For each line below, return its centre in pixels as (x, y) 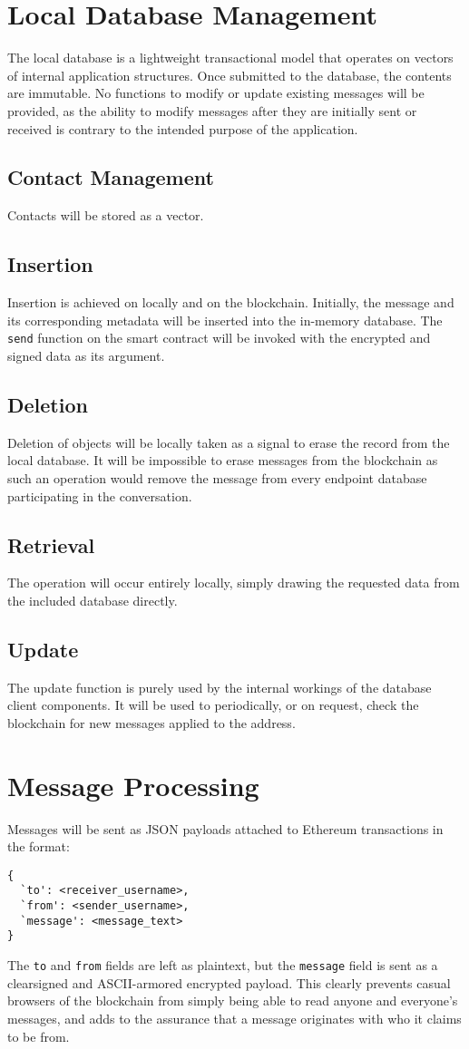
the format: (39, 846)
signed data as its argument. (86, 355)
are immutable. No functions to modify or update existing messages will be (216, 93)
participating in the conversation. (100, 495)
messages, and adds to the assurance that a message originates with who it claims (234, 1018)
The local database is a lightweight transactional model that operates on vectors (230, 58)
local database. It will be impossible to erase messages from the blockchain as (223, 460)
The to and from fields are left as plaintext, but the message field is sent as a (223, 965)
